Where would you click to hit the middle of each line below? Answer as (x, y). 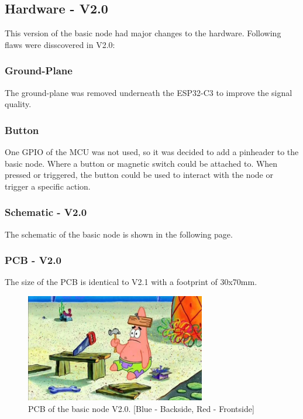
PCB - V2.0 (33, 260)
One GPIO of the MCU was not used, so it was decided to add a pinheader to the (152, 152)
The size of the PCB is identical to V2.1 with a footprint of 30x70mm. (131, 282)
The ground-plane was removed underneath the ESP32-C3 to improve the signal (149, 92)
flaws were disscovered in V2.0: (60, 44)
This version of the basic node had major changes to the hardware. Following (143, 33)
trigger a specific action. (48, 186)
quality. (18, 104)
